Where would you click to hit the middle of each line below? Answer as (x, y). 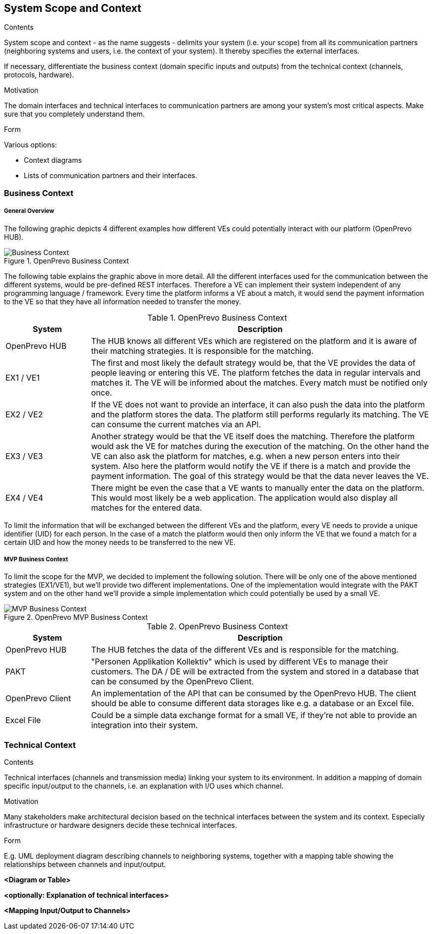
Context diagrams (53, 160)
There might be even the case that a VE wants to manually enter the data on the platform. (258, 488)
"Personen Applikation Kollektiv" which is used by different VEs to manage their (240, 662)
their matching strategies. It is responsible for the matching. (202, 351)
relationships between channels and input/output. (85, 865)
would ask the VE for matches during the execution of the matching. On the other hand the (260, 446)
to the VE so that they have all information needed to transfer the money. (123, 301)
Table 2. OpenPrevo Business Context (217, 627)
